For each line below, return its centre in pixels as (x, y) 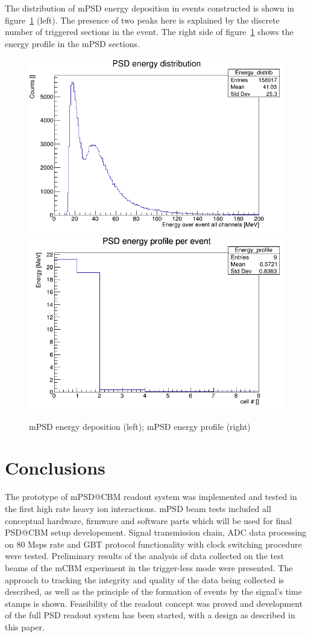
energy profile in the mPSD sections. (72, 43)
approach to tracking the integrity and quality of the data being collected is (145, 579)
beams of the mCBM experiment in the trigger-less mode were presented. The (149, 567)
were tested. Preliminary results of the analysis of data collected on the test (145, 556)
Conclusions (55, 468)
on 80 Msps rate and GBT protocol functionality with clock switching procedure (153, 544)
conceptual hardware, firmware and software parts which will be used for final (149, 520)
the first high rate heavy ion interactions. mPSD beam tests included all (138, 508)
